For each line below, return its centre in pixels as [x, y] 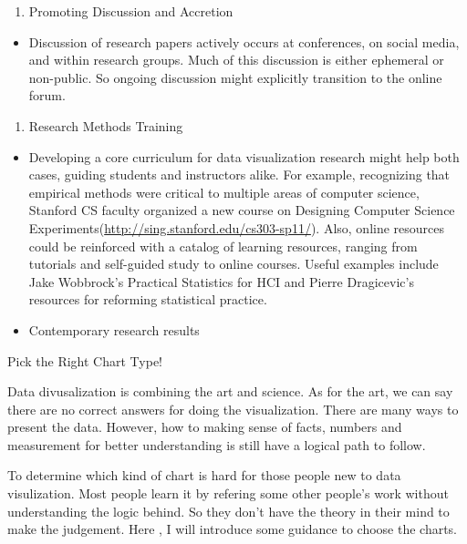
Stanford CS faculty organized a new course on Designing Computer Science [242, 210]
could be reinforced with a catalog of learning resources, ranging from [223, 246]
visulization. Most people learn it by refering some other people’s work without [228, 493]
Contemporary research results [114, 329]
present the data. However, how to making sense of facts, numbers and [205, 427]
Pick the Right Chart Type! [85, 360]
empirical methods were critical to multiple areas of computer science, [224, 192]
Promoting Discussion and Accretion [131, 11]
